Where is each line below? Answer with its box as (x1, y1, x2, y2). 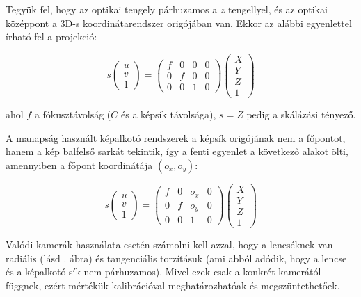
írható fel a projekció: (6, 29, 97, 44)
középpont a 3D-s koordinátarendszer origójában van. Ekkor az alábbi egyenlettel (6, 15, 352, 30)
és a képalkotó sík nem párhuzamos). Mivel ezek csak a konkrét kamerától (6, 264, 321, 279)
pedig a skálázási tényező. (246, 106, 356, 121)
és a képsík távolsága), (120, 106, 216, 121)
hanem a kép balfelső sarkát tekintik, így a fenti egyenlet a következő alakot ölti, (6, 144, 348, 159)
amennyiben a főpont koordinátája (6, 157, 153, 172)
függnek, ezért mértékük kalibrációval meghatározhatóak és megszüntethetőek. (6, 278, 340, 292)
